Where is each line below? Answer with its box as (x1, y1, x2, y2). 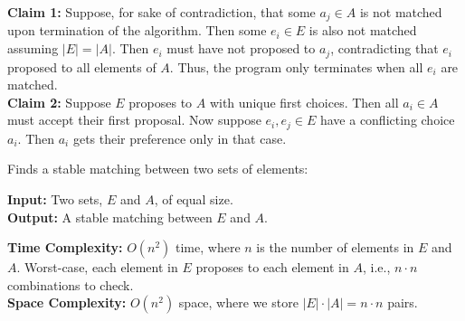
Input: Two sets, (7, 189, 103, 208)
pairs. (387, 293, 418, 312)
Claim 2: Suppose (7, 92, 111, 111)
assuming (7, 39, 59, 58)
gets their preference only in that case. (72, 128, 287, 147)
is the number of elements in (256, 238, 414, 257)
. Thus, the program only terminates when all (169, 57, 423, 76)
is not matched (359, 3, 442, 21)
